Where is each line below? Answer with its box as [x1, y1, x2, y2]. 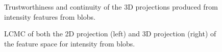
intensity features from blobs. [4, 11, 95, 22]
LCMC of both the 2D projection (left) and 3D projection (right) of [4, 28, 216, 39]
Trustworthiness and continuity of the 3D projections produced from [4, 2, 218, 12]
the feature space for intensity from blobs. [4, 38, 135, 48]
